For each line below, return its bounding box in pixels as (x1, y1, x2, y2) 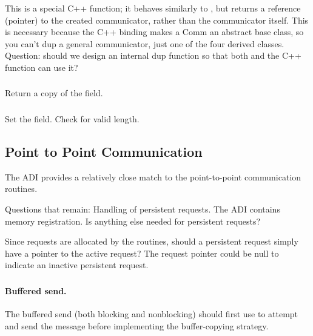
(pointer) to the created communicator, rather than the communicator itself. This (5, 13, 309, 26)
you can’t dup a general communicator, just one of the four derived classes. (5, 37, 284, 50)
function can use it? (5, 61, 78, 73)
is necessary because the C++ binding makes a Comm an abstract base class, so (5, 25, 304, 38)
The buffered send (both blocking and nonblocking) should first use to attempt (5, 308, 298, 320)
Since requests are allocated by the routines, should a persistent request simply (5, 235, 298, 248)
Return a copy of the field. (5, 87, 103, 99)
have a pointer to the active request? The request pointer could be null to (5, 246, 279, 259)
